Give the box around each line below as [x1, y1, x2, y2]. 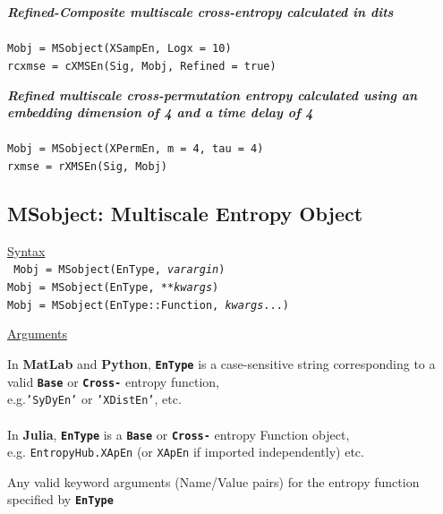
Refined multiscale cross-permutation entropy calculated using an [7, 85, 418, 104]
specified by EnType [7, 490, 114, 509]
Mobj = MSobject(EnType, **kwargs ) [7, 281, 219, 295]
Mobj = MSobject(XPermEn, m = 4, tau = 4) [7, 142, 264, 156]
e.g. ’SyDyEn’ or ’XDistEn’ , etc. [7, 390, 182, 408]
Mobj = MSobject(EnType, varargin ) [13, 263, 226, 277]
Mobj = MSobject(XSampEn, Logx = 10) [7, 42, 232, 56]
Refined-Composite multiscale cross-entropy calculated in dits [7, 3, 394, 21]
